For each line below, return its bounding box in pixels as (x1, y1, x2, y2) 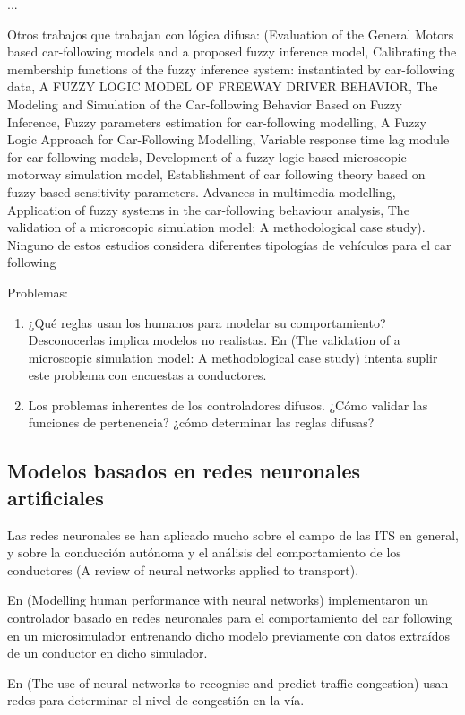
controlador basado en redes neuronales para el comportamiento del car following (7, 608, 452, 627)
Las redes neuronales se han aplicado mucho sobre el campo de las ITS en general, (7, 525, 459, 544)
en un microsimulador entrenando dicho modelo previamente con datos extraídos (7, 625, 450, 644)
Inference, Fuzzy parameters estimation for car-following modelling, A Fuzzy (7, 112, 426, 131)
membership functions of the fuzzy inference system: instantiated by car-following (7, 59, 455, 78)
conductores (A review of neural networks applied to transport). (7, 560, 359, 579)
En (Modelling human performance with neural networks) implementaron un (7, 590, 428, 609)
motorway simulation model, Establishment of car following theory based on (7, 165, 426, 184)
